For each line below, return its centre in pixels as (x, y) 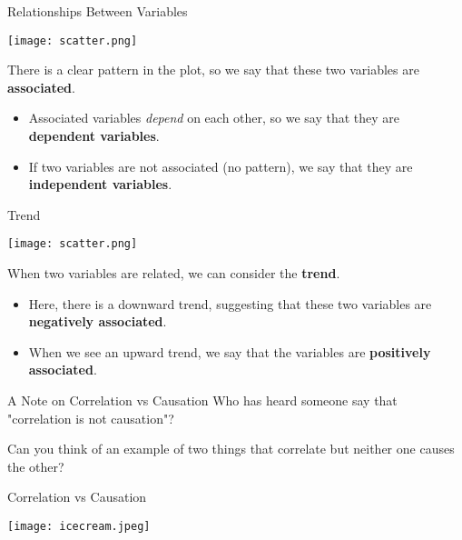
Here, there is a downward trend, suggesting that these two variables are (230, 303)
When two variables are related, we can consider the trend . (174, 273)
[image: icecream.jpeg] (79, 526)
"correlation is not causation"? (91, 418)
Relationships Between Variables (98, 11)
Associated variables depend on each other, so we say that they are (214, 118)
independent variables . (100, 184)
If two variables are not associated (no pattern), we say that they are (221, 166)
